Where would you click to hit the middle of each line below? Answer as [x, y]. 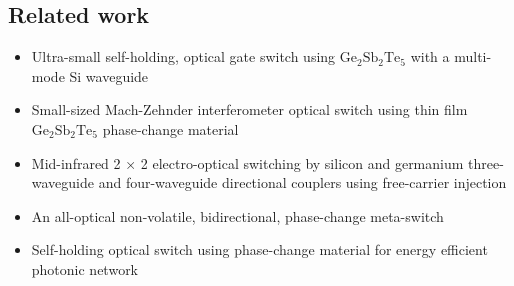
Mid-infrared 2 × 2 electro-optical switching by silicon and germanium [247, 162]
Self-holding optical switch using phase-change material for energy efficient [259, 249]
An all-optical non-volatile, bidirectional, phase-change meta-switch [237, 215]
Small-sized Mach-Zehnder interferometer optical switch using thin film [249, 109]
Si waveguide [109, 75]
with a [430, 56]
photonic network [85, 268]
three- [486, 162]
